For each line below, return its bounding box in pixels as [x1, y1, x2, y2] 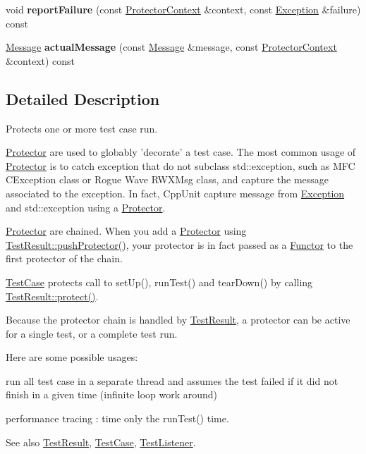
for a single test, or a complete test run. [6, 326, 178, 340]
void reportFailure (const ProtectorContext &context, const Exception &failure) [6, 2, 361, 16]
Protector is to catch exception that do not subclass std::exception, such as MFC [6, 158, 355, 173]
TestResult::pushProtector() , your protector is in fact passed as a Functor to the [6, 237, 353, 252]
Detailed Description [6, 87, 160, 109]
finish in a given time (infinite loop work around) [6, 387, 218, 402]
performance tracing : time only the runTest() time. [6, 411, 229, 426]
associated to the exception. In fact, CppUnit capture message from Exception [6, 185, 345, 200]
